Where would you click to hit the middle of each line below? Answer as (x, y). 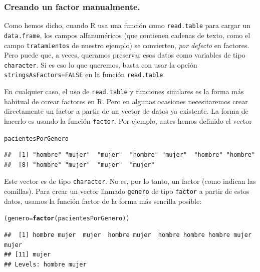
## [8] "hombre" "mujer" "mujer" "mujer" (79, 165)
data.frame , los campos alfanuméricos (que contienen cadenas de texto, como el (127, 35)
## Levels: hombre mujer (45, 264)
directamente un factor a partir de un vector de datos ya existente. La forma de (126, 111)
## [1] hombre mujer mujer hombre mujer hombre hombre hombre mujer (128, 235)
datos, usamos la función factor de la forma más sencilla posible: (103, 201)
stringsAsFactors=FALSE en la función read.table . (85, 74)
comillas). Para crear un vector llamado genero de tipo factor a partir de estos (127, 191)
